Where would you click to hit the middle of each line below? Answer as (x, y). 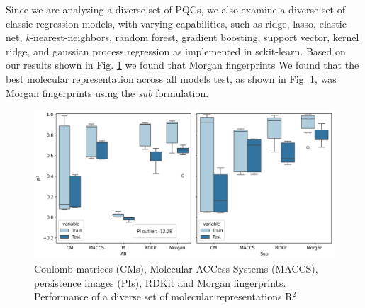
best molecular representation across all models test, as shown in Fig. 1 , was (171, 78)
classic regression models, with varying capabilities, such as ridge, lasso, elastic (176, 23)
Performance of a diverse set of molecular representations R (163, 296)
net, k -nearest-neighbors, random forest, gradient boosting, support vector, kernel (182, 37)
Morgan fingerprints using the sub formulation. (107, 92)
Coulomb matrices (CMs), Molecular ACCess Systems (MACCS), (176, 269)
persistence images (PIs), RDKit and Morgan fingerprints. (160, 282)
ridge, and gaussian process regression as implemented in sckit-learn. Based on (176, 51)
